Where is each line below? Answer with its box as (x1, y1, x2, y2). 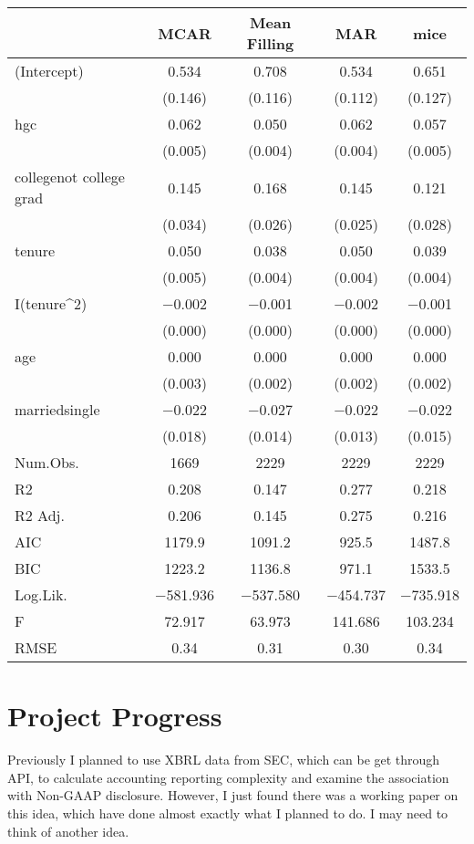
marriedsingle (15, 399, 100, 420)
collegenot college (15, 166, 125, 187)
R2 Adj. (15, 505, 65, 526)
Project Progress (7, 697, 222, 735)
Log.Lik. (15, 584, 67, 605)
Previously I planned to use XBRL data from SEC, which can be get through (7, 750, 440, 769)
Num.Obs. (15, 452, 79, 473)
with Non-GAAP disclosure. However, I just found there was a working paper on (7, 786, 459, 805)
